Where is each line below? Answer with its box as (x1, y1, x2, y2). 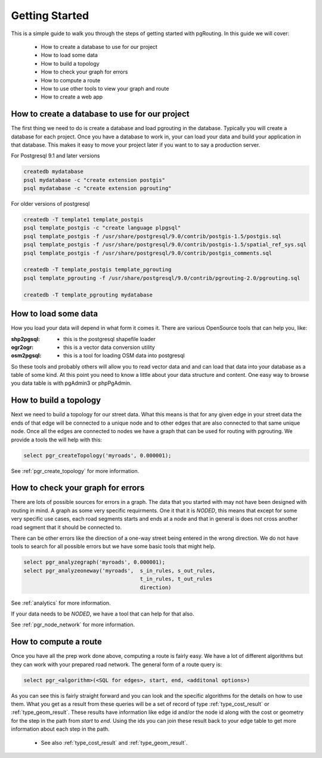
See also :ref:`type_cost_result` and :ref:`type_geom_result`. (41, 739, 188, 746)
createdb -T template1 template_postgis (23, 216, 143, 223)
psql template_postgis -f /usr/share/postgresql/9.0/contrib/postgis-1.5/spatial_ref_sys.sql (23, 242, 307, 248)
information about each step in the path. (11, 725, 110, 733)
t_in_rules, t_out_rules (140, 576, 213, 583)
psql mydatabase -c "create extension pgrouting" (23, 185, 172, 192)
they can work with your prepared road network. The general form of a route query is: (11, 661, 222, 668)
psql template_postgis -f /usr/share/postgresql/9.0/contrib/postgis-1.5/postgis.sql (23, 233, 281, 240)
